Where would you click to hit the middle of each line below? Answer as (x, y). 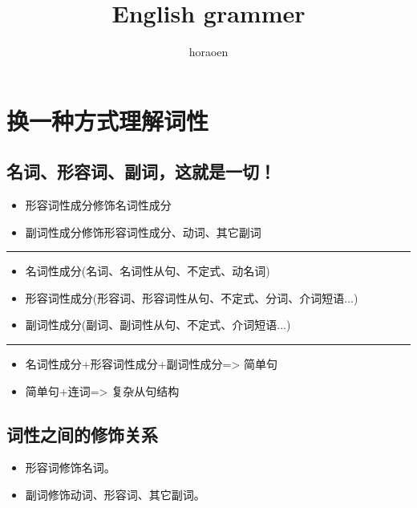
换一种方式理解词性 (108, 120)
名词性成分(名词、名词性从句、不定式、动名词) (148, 271)
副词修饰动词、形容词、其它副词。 (115, 495)
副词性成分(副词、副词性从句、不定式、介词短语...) (158, 325)
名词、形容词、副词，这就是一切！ (141, 171)
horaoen (208, 52)
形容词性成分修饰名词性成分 (98, 205)
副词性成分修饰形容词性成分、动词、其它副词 (143, 232)
